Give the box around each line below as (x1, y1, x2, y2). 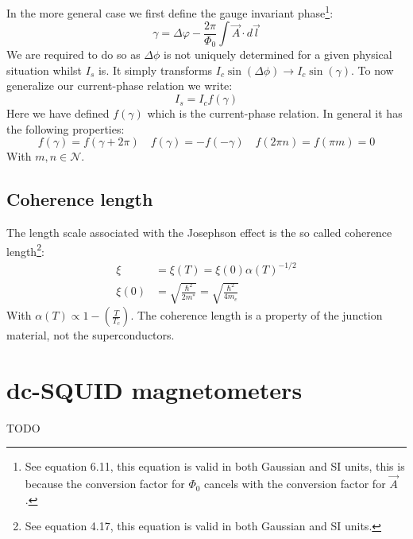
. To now (351, 61, 394, 78)
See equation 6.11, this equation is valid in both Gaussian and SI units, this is (25, 458, 405, 475)
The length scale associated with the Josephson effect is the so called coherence (6, 224, 392, 241)
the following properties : (6, 120, 125, 137)
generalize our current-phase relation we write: (6, 77, 233, 94)
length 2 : (6, 240, 44, 259)
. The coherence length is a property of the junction (130, 307, 383, 324)
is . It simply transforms (98, 61, 213, 78)
